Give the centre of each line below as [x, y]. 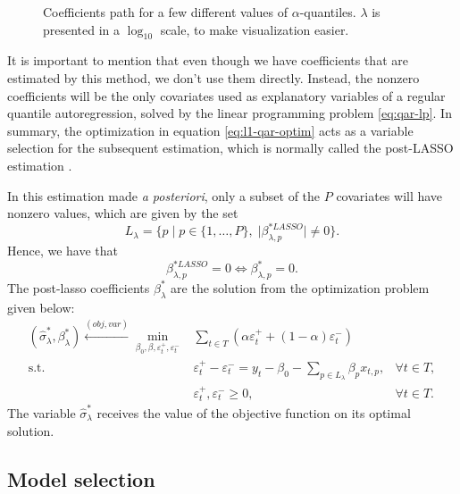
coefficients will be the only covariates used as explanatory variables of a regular [226, 95]
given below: [41, 307]
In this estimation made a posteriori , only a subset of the [164, 195]
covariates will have [389, 195]
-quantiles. [328, 12]
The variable [42, 412]
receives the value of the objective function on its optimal [254, 412]
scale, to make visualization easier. [255, 29]
